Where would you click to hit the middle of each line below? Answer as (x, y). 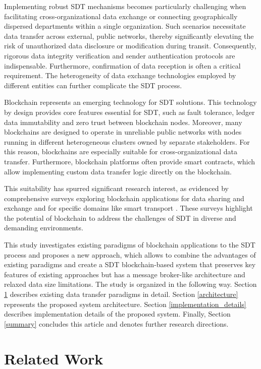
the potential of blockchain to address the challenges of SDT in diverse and (120, 218)
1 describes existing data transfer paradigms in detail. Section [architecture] (121, 294)
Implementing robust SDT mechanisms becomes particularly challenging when (125, 6)
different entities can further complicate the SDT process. (93, 85)
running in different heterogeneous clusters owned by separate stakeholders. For (127, 141)
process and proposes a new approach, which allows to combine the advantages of (130, 254)
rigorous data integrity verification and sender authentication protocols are (120, 55)
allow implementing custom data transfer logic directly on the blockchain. (118, 171)
